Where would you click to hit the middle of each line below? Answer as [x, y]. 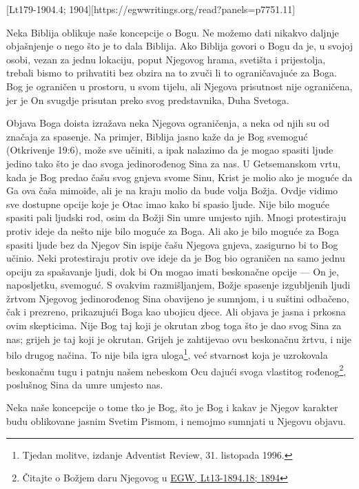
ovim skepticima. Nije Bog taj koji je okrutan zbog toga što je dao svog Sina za [174, 325]
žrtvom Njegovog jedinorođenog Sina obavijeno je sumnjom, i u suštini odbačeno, [178, 298]
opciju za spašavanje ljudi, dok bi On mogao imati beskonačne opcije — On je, [173, 271]
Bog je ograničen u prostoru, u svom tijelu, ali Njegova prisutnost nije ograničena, [179, 86]
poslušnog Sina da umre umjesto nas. [85, 384]
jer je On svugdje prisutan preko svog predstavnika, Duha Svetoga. [148, 100]
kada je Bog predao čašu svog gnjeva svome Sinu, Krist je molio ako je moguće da [179, 177]
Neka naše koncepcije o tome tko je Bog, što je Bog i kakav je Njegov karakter [172, 407]
